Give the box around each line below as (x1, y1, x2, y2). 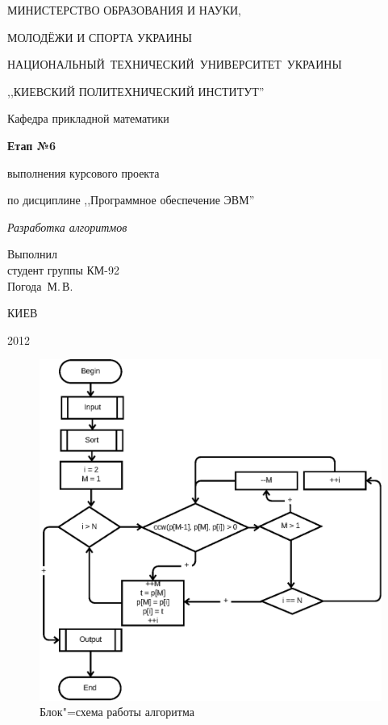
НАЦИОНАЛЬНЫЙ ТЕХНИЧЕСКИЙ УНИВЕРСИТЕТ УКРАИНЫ (7, 56, 342, 73)
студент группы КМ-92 (7, 261, 119, 278)
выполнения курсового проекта (7, 164, 160, 181)
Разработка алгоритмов (7, 218, 127, 235)
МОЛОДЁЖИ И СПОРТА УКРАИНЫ (7, 28, 192, 45)
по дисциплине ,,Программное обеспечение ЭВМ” (7, 191, 255, 208)
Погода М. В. (7, 277, 73, 294)
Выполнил (7, 245, 58, 262)
